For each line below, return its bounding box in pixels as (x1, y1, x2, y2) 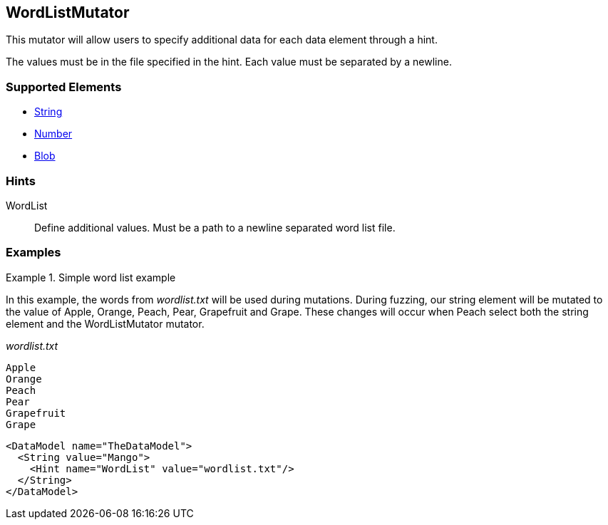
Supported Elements (6, 79, 122, 94)
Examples (6, 245, 61, 260)
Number (34, 128, 73, 140)
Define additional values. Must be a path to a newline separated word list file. (34, 221, 396, 234)
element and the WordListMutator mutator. (6, 317, 205, 330)
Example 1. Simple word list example (6, 271, 176, 284)
